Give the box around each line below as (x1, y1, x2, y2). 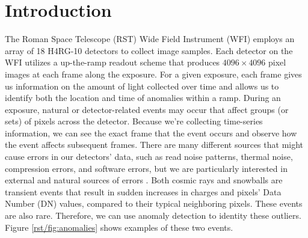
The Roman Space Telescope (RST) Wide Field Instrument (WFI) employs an (5, 32, 295, 45)
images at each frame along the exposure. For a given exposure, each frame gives (5, 67, 302, 80)
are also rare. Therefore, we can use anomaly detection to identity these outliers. (5, 209, 301, 222)
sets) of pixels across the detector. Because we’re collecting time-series (5, 115, 263, 127)
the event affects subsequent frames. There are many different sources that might (5, 138, 304, 151)
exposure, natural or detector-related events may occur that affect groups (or (5, 103, 289, 115)
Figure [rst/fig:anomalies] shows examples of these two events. (5, 221, 233, 233)
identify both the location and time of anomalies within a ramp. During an (5, 91, 281, 104)
